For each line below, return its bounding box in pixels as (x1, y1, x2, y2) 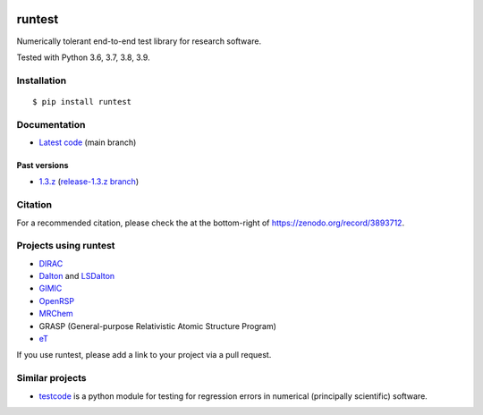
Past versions (16, 160, 69, 170)
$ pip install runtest (32, 97, 132, 106)
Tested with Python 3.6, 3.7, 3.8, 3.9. (16, 52, 151, 63)
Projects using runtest (16, 240, 115, 252)
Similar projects (16, 372, 87, 385)
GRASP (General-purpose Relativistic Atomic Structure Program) (38, 320, 277, 331)
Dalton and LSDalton (38, 271, 115, 282)
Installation (16, 74, 67, 87)
